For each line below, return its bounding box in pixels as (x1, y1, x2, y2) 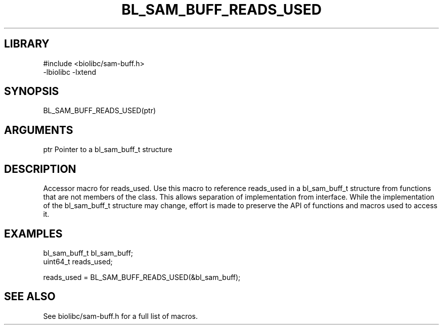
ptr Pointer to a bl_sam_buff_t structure (43, 145, 172, 154)
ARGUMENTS (4, 123, 73, 136)
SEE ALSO (4, 290, 56, 303)
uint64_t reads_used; (43, 257, 113, 266)
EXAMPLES (4, 227, 63, 240)
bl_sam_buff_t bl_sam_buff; (43, 248, 134, 257)
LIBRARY (4, 37, 50, 51)
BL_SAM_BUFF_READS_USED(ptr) (43, 106, 156, 115)
